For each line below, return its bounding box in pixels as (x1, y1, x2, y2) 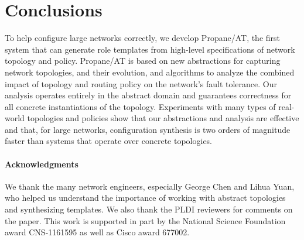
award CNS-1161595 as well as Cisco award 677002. (5, 226, 190, 238)
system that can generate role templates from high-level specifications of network (5, 43, 295, 55)
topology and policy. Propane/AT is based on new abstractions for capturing (5, 54, 281, 67)
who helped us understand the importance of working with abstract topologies (5, 191, 286, 204)
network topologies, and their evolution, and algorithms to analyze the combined (5, 66, 295, 78)
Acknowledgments (5, 157, 78, 170)
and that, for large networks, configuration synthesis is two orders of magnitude (5, 123, 291, 135)
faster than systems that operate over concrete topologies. (5, 135, 213, 147)
